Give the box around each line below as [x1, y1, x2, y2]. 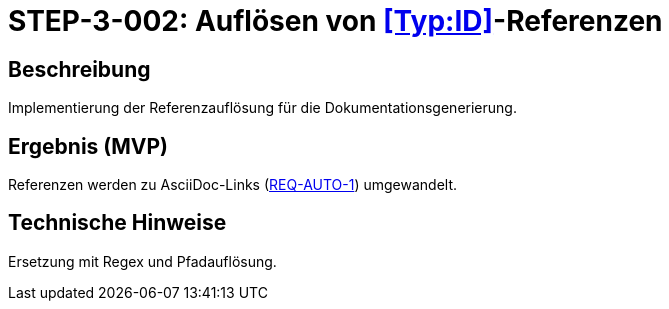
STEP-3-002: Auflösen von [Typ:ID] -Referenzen [8, 4, 663, 38]
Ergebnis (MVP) [8, 133, 168, 159]
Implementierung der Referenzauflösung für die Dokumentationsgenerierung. [8, 99, 517, 117]
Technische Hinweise [8, 210, 227, 236]
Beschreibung [8, 56, 151, 82]
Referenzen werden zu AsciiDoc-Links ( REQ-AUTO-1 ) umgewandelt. [8, 176, 458, 194]
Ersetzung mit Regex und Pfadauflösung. [8, 252, 277, 270]
